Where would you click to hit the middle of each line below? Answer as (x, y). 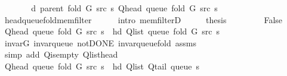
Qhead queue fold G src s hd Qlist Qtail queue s (102, 66)
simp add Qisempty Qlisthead (61, 54)
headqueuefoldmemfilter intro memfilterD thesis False (143, 19)
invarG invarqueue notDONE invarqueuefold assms (100, 42)
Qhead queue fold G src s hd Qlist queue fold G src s (112, 31)
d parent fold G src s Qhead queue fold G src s (124, 8)
